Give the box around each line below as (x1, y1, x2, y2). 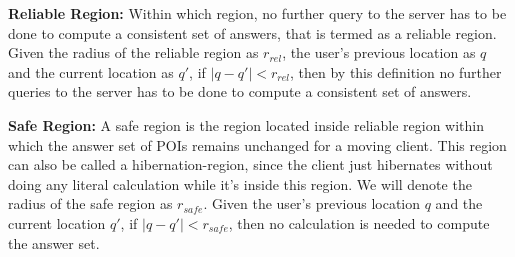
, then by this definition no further (290, 61, 502, 82)
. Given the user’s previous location (203, 193, 421, 214)
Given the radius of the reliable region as (8, 42, 259, 63)
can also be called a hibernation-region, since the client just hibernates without (8, 154, 493, 175)
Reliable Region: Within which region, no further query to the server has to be (8, 3, 507, 23)
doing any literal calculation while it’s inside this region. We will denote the (8, 173, 472, 194)
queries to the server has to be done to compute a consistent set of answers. (8, 81, 472, 102)
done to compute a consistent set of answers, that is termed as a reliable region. (8, 22, 497, 43)
